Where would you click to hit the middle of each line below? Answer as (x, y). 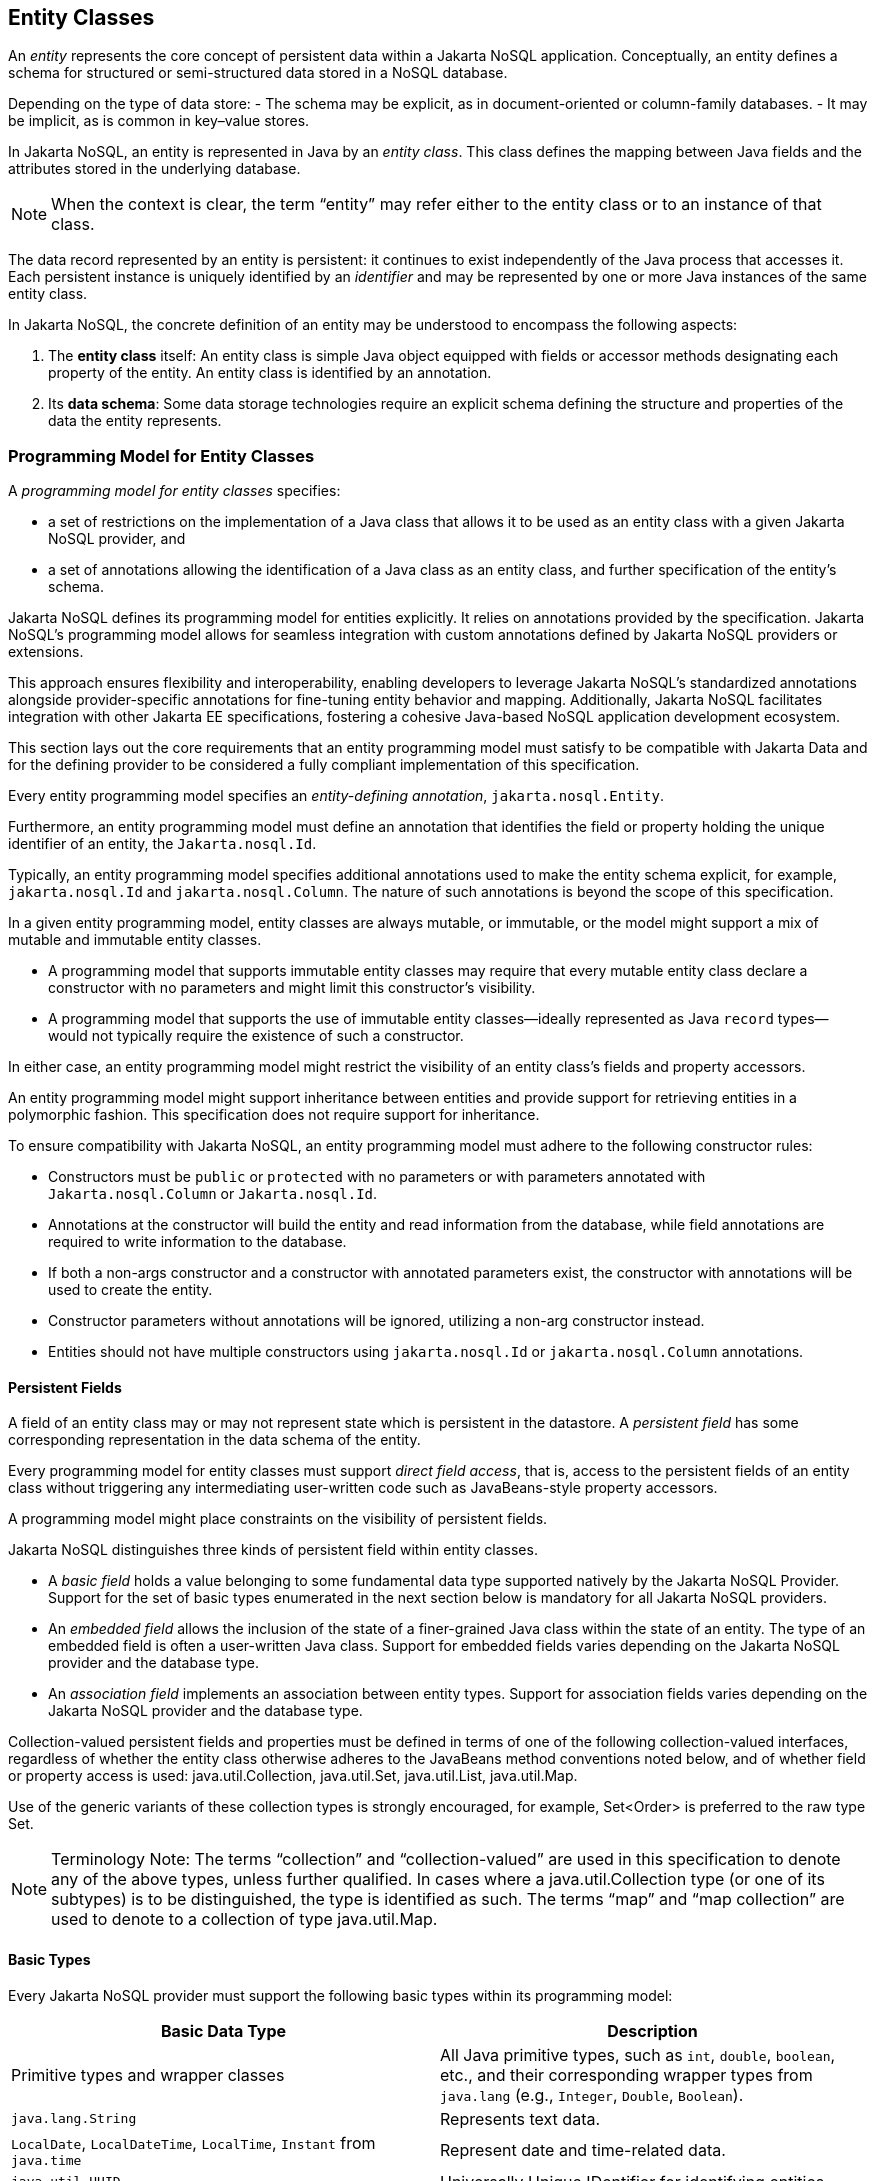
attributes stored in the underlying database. (154, 169)
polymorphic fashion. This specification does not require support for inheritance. (274, 1115)
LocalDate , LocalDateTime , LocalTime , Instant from (193, 2142)
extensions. (46, 652)
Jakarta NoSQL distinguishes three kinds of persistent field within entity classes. (273, 1550)
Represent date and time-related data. (583, 2150)
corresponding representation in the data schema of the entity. (214, 1440)
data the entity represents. (135, 421)
